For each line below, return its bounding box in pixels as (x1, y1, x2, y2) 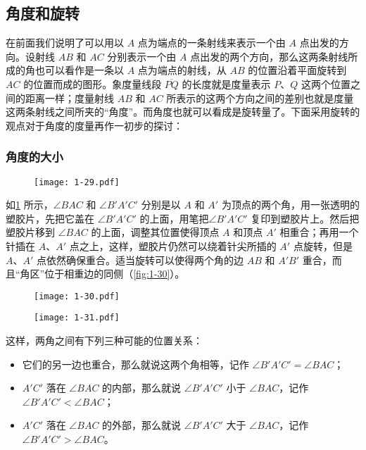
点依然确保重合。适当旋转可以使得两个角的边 (37, 252, 244, 267)
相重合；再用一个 (279, 225, 359, 239)
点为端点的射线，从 (137, 63, 227, 77)
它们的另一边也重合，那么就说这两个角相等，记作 (22, 356, 249, 371)
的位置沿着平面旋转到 (248, 63, 347, 77)
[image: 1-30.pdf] (34, 291, 120, 301)
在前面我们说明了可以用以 (6, 35, 124, 50)
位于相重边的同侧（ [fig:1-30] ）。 (44, 266, 185, 281)
